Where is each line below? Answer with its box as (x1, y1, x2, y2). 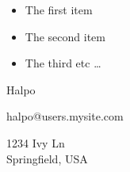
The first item (25, 2, 93, 17)
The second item (25, 28, 105, 44)
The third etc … (25, 55, 101, 71)
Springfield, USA (6, 150, 88, 166)
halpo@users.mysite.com (6, 108, 124, 124)
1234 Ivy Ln (6, 134, 65, 151)
